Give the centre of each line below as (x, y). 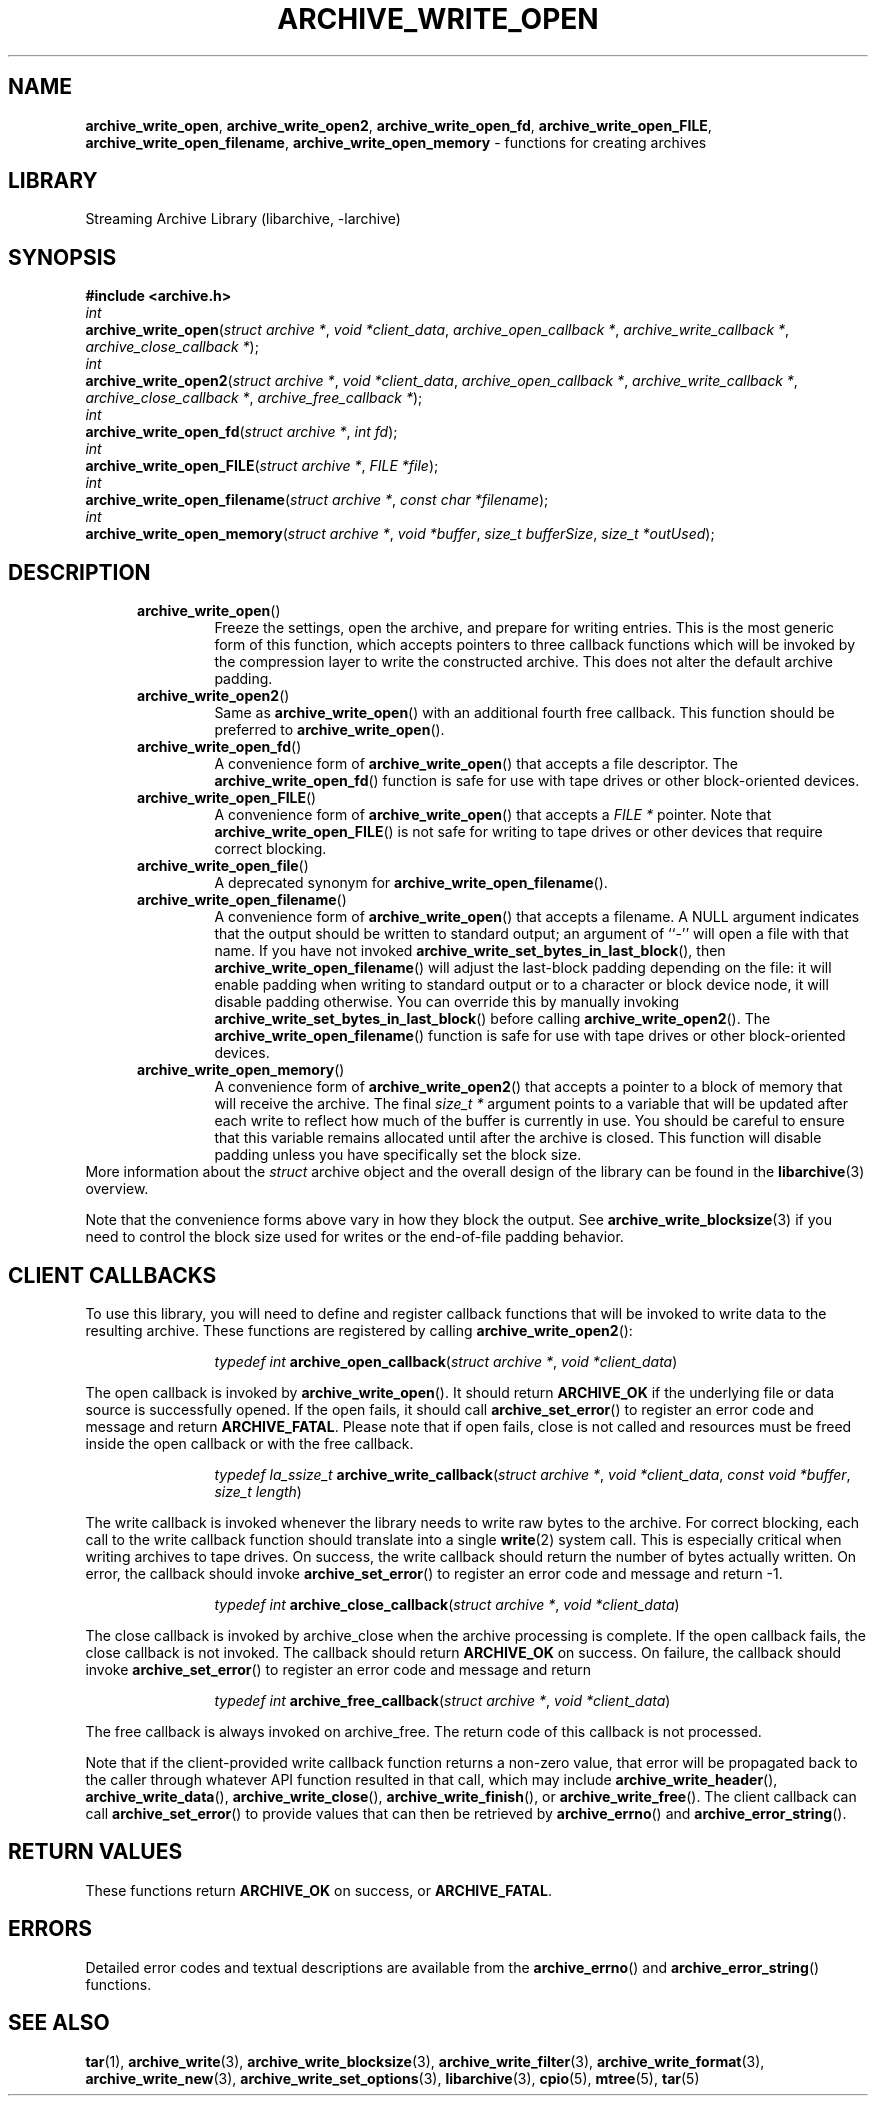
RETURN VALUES (95, 1852)
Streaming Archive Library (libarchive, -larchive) (243, 219)
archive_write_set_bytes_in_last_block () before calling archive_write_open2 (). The (492, 1019)
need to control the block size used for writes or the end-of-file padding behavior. (354, 1237)
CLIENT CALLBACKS (112, 1275)
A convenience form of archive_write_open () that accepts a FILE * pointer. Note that (493, 815)
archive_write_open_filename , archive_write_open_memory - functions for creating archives (396, 142)
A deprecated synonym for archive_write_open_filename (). (411, 883)
